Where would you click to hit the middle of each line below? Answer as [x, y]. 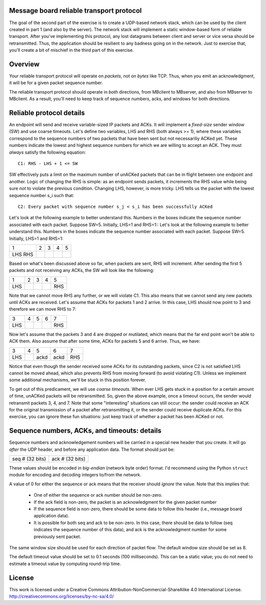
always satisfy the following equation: [48, 152]
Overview [24, 64]
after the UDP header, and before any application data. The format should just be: [92, 449]
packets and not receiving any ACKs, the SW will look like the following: [82, 270]
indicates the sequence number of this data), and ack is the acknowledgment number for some [130, 530]
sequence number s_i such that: [42, 195]
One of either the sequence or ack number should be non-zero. [98, 495]
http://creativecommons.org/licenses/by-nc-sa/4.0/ [62, 597]
